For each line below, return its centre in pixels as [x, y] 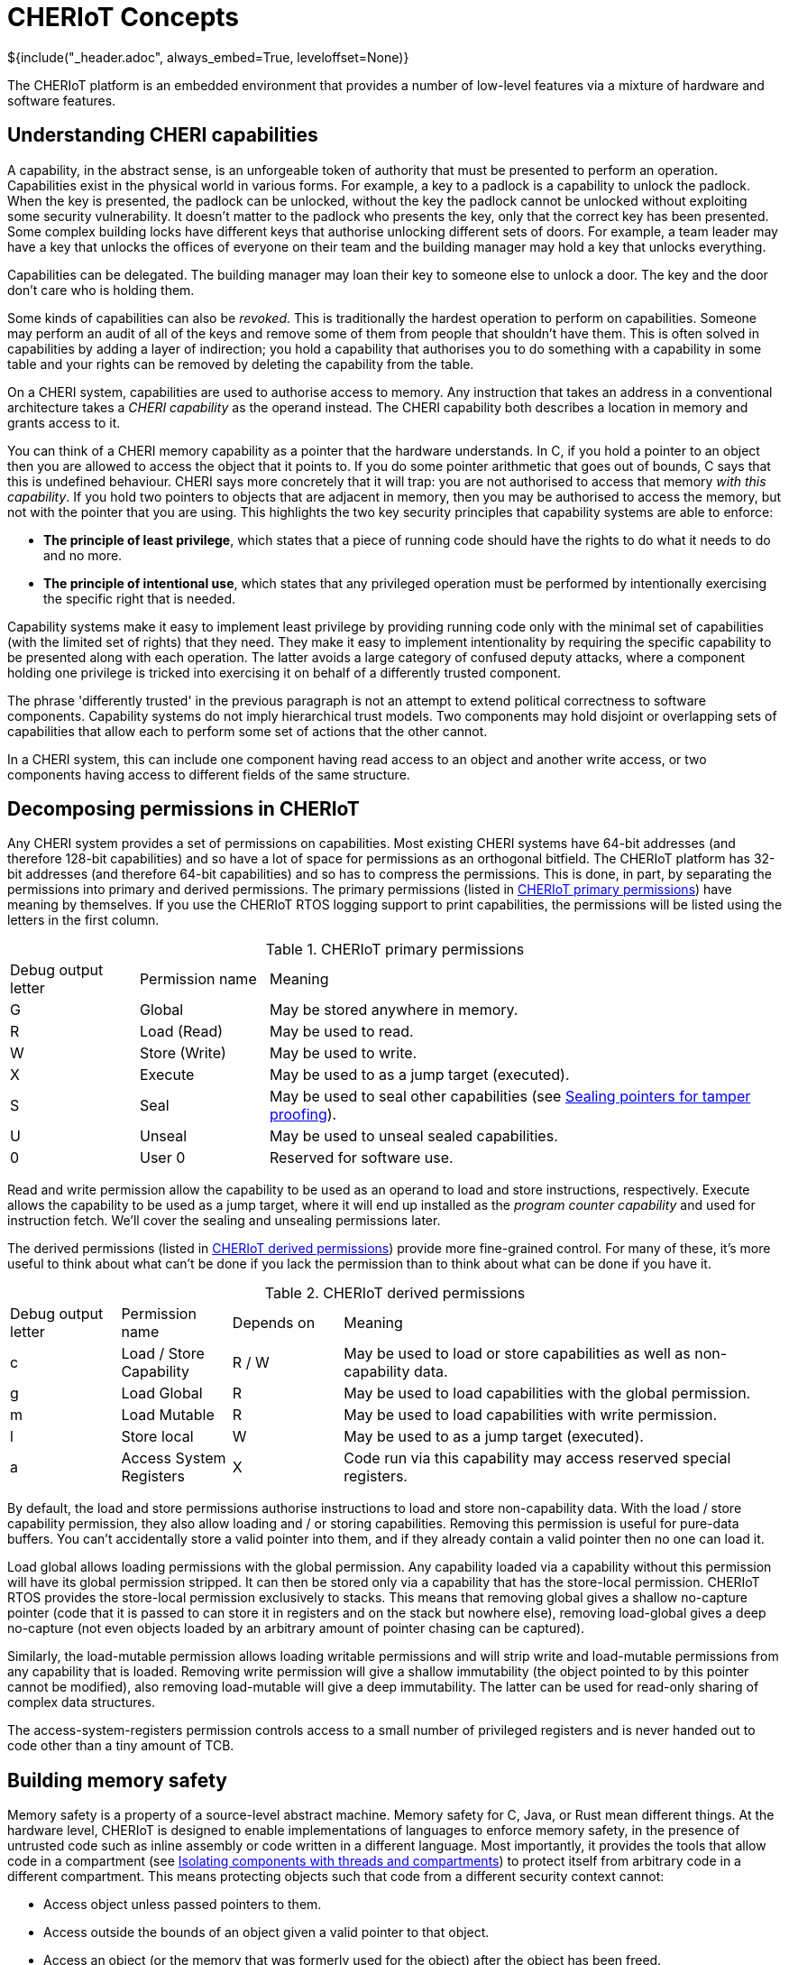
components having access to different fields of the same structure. [209, 774]
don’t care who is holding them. [101, 290]
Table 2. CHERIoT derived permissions [395, 1293]
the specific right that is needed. [140, 598]
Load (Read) [181, 1032]
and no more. [83, 555]
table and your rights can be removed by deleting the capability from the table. [241, 364]
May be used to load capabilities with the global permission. [547, 1393]
